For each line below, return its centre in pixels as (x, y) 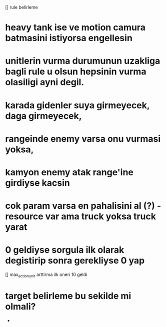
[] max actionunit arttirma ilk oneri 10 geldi (46, 275)
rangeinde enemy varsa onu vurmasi (83, 138)
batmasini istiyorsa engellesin (69, 38)
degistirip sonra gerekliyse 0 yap (75, 261)
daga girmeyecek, (43, 116)
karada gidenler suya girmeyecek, (77, 105)
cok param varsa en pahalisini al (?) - (83, 206)
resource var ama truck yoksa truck (81, 217)
